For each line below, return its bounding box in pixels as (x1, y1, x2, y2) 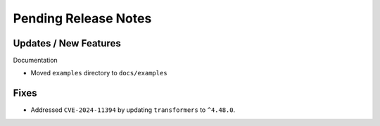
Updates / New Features (13, 37, 121, 49)
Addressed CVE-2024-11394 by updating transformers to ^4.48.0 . (30, 106, 236, 114)
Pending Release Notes (13, 11, 152, 26)
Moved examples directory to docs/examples (30, 69, 168, 77)
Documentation (13, 56, 58, 65)
